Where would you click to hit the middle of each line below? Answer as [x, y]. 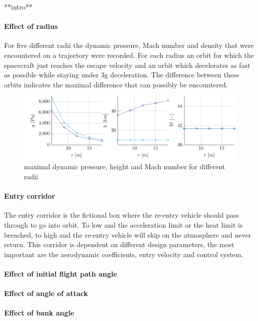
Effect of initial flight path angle [61, 273]
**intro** [18, 6]
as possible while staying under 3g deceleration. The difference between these [122, 75]
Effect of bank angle [39, 313]
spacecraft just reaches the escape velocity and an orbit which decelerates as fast [127, 65]
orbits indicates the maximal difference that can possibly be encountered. [116, 84]
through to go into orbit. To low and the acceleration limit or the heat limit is [124, 224]
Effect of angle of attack [46, 293]
